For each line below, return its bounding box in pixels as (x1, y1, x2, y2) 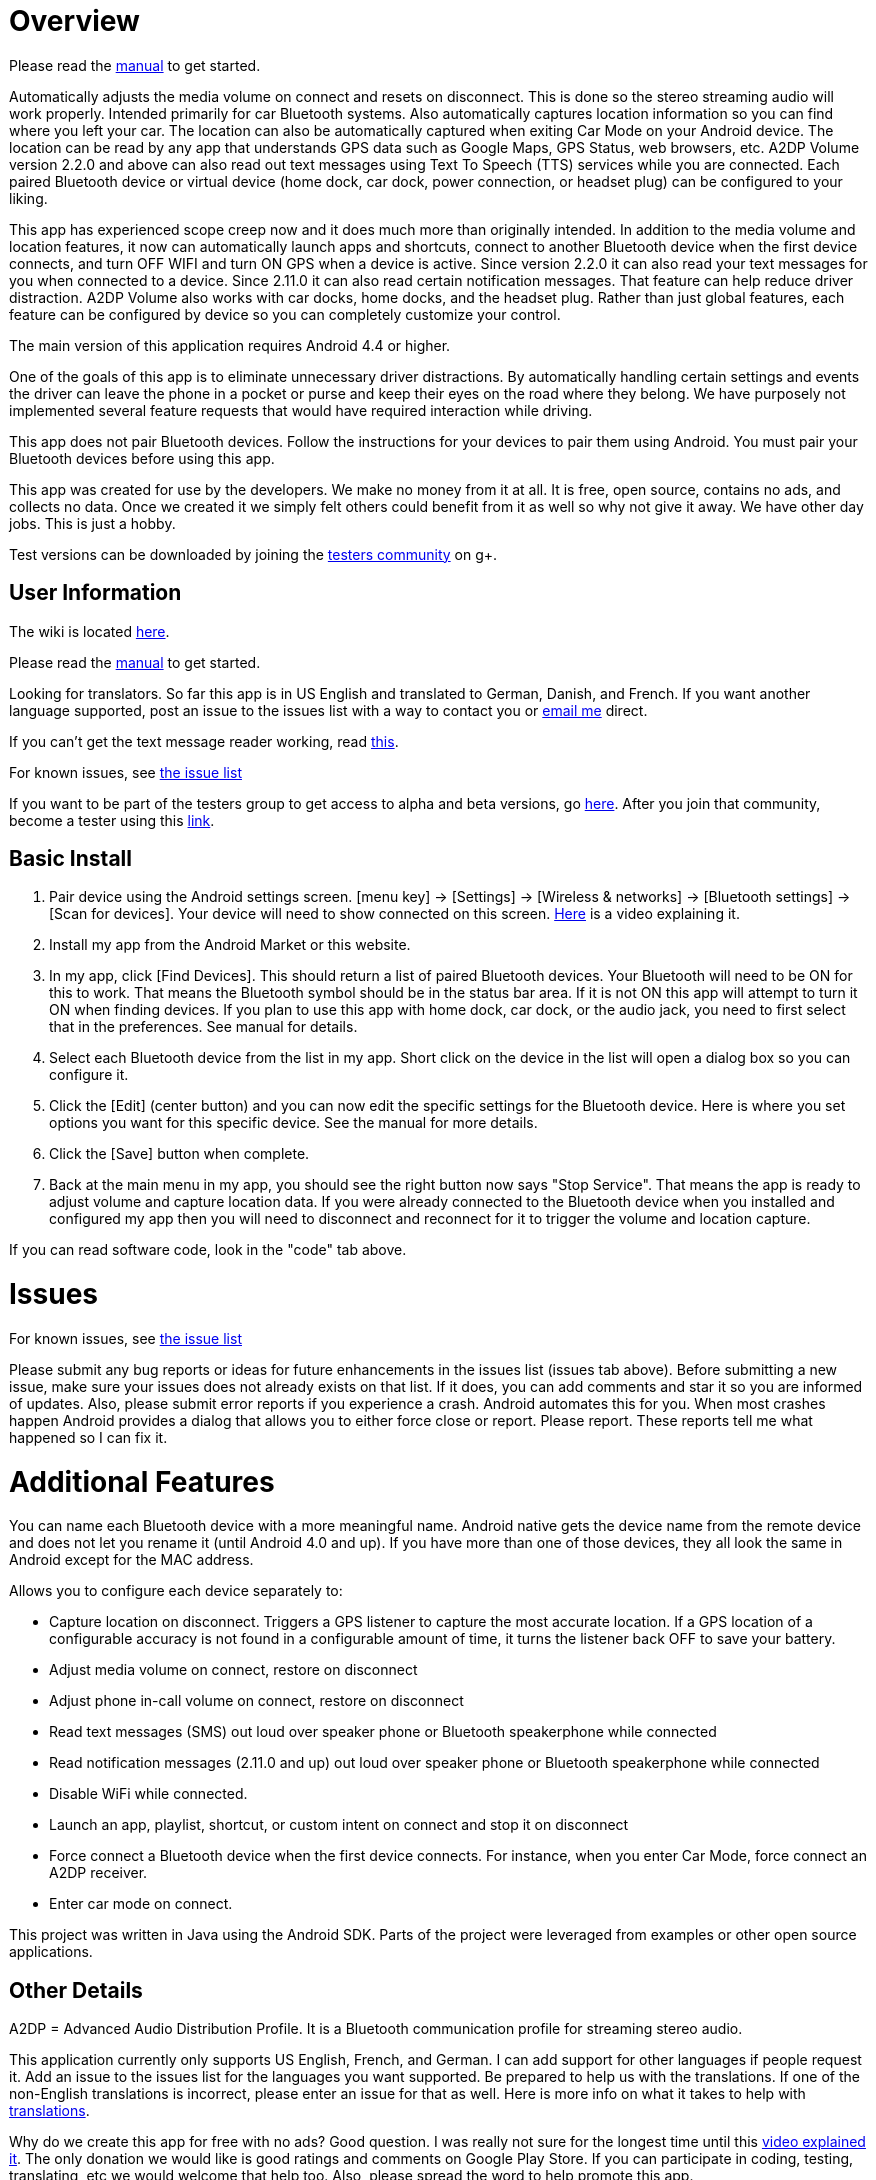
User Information (9, 580, 182, 606)
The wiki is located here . (9, 622, 170, 640)
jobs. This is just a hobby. (9, 514, 176, 532)
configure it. (49, 1066, 129, 1084)
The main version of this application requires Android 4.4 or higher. (9, 336, 451, 354)
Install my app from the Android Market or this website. (49, 936, 411, 954)
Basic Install (9, 846, 132, 872)
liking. (9, 189, 48, 207)
